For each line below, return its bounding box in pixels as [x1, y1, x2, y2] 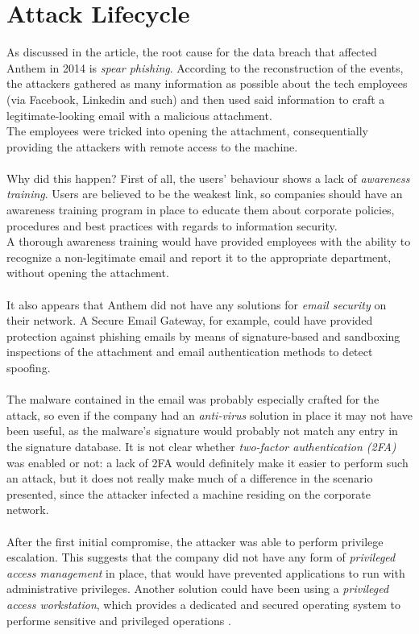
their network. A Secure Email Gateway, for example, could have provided [6, 312, 373, 329]
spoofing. [6, 359, 51, 375]
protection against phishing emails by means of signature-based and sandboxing [6, 327, 400, 344]
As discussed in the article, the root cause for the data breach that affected [6, 44, 377, 60]
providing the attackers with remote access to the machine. [6, 138, 298, 155]
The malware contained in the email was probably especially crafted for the [6, 391, 380, 408]
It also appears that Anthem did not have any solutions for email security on [6, 296, 387, 313]
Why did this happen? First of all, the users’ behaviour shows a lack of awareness [6, 169, 410, 186]
